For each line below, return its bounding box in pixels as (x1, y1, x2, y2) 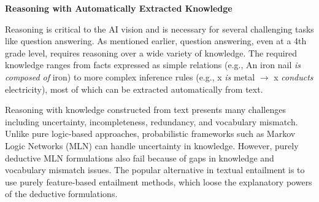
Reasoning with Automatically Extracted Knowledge (5, 2, 233, 14)
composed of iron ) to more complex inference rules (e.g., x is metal (5, 70, 255, 83)
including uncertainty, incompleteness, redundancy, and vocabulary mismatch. (5, 115, 298, 128)
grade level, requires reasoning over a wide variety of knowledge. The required (5, 46, 298, 59)
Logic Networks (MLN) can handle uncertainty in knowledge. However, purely (5, 139, 299, 152)
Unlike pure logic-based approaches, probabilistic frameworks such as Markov (5, 127, 296, 140)
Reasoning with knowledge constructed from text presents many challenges (5, 103, 286, 116)
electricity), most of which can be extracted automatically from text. (5, 82, 263, 95)
